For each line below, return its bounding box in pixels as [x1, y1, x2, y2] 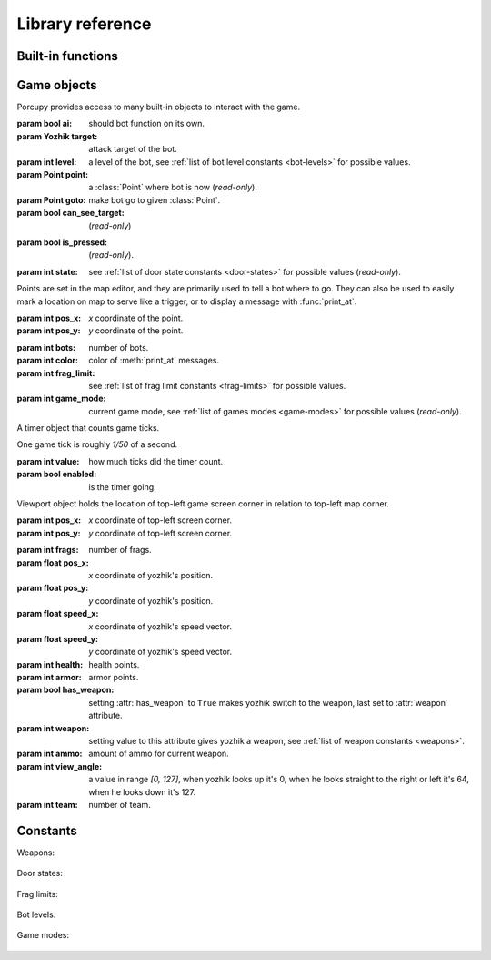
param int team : [16, 800, 78, 810]
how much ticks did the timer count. [88, 455, 224, 466]
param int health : [16, 659, 84, 669]
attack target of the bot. [88, 144, 177, 155]
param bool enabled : [16, 469, 97, 480]
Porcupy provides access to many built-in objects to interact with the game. [16, 101, 300, 113]
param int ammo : [16, 748, 83, 760]
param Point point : [16, 169, 89, 180]
